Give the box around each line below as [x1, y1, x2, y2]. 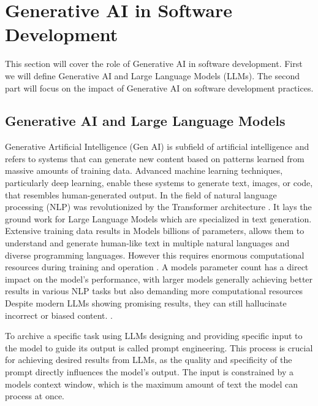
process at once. [5, 389, 65, 402]
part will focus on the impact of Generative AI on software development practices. [5, 81, 314, 94]
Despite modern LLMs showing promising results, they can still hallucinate [5, 297, 287, 310]
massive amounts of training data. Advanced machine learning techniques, [5, 164, 283, 177]
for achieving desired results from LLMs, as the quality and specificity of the [5, 353, 292, 366]
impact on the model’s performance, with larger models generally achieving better [5, 272, 313, 285]
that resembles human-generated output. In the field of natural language [5, 188, 277, 201]
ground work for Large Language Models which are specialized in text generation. [5, 212, 312, 225]
